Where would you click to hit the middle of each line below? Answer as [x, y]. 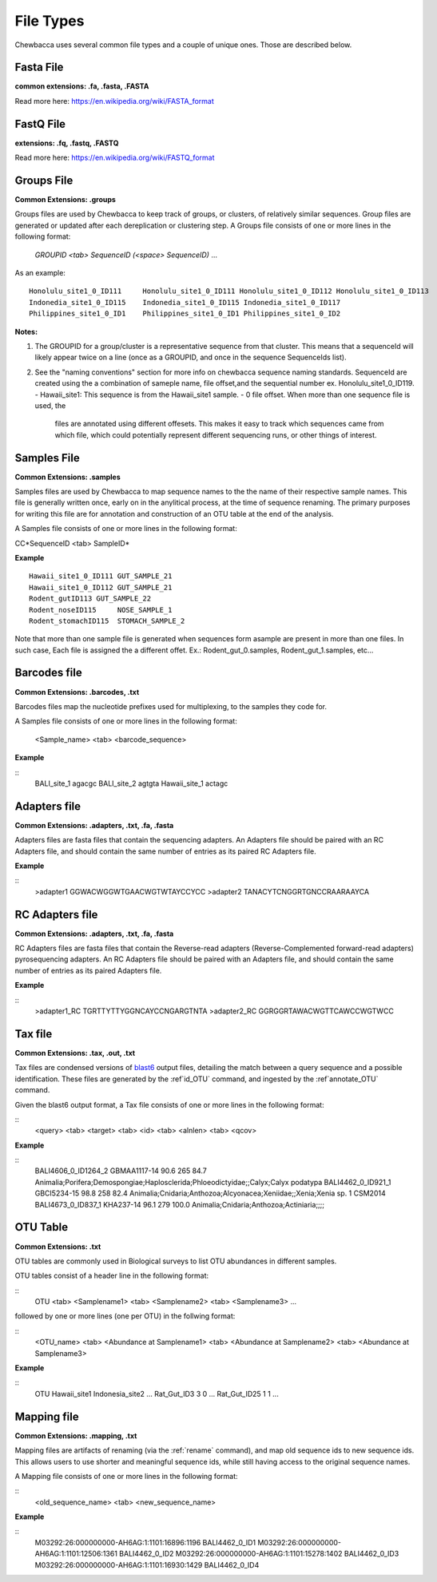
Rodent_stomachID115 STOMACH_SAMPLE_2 [107, 621]
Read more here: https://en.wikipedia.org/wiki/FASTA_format [115, 101]
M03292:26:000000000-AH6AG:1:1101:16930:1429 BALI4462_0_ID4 [147, 1564]
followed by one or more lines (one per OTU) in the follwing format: [125, 1316]
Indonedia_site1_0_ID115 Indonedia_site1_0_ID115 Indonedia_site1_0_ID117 [185, 302]
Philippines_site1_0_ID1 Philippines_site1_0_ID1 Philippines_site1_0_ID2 [185, 314]
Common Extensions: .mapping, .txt [76, 1435]
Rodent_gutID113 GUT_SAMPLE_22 [90, 599]
